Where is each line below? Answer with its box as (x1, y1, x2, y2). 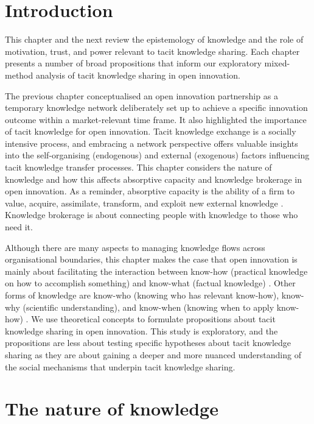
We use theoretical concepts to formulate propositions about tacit (31, 313, 276, 325)
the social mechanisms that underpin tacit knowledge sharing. (5, 360, 235, 373)
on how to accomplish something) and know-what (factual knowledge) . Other (5, 277, 296, 289)
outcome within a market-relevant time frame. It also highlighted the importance (5, 113, 307, 125)
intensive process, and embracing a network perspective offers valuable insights (5, 136, 298, 149)
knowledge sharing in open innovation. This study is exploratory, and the (5, 324, 278, 337)
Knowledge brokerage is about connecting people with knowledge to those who (5, 208, 298, 221)
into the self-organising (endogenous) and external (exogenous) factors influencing (5, 149, 310, 161)
